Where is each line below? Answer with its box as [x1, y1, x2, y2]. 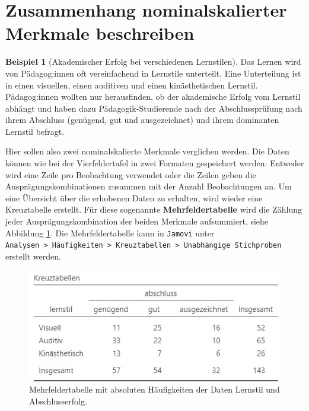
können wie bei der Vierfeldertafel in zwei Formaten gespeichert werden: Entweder [5, 157, 304, 169]
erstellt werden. [5, 249, 61, 262]
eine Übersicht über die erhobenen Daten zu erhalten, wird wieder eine [5, 191, 263, 204]
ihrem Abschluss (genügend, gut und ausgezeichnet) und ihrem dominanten [5, 113, 279, 126]
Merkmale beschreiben [5, 21, 195, 45]
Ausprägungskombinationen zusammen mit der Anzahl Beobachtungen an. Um [5, 180, 292, 192]
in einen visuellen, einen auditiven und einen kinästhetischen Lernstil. [5, 78, 258, 91]
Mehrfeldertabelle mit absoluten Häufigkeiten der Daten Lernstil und [29, 383, 280, 396]
